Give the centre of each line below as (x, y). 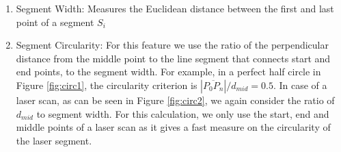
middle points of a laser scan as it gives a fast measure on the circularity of (173, 127)
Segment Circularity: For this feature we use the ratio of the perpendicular (172, 45)
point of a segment (55, 22)
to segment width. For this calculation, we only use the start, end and (183, 113)
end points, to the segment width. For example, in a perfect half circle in (168, 72)
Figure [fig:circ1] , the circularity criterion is (107, 85)
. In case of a (300, 85)
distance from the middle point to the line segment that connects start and (173, 58)
